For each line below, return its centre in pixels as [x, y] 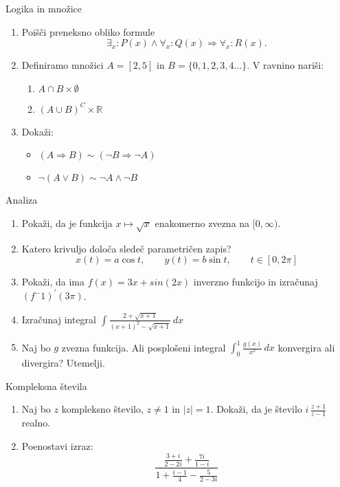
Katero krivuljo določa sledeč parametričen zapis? [126, 248]
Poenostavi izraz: [57, 445]
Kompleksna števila [46, 386]
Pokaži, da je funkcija [67, 223]
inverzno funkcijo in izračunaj [256, 282]
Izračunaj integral [59, 319]
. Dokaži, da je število [256, 409]
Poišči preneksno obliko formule [88, 31]
